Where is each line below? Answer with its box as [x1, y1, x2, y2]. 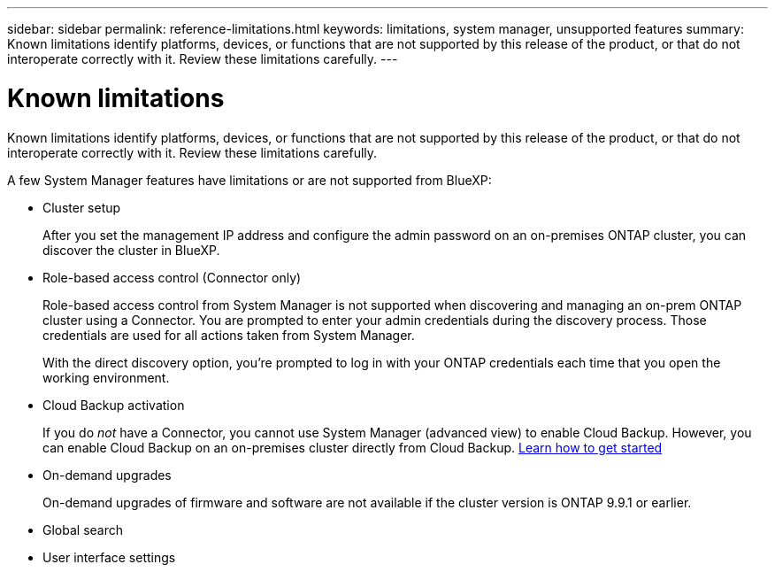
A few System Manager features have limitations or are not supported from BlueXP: [7, 172, 492, 188]
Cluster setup [42, 199, 121, 215]
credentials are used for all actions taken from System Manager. [42, 327, 415, 343]
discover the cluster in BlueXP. [42, 242, 220, 258]
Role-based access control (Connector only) [42, 269, 302, 285]
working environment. [42, 369, 170, 385]
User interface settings [42, 549, 176, 565]
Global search [42, 522, 123, 537]
